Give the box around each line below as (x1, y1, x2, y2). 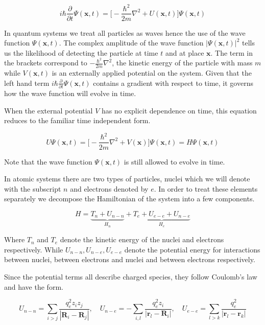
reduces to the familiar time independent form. (4, 115, 151, 126)
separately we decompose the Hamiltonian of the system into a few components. (4, 193, 255, 204)
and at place (165, 47, 204, 58)
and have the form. (4, 281, 63, 292)
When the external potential (4, 105, 93, 115)
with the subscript (4, 183, 61, 194)
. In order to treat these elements (154, 183, 258, 194)
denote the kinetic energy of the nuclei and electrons (60, 234, 224, 245)
